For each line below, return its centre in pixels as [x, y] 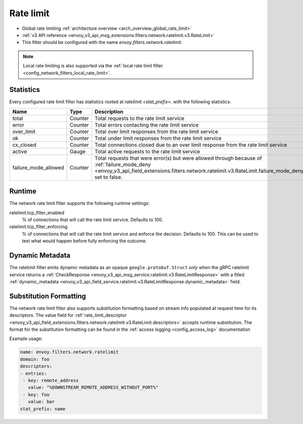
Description [109, 111]
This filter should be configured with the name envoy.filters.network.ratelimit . [102, 43]
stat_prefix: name [43, 409]
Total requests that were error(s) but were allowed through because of [178, 158]
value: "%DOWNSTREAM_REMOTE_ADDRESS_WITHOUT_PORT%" [93, 388]
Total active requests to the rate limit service [147, 151]
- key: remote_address [51, 380]
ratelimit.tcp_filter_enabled [37, 213]
